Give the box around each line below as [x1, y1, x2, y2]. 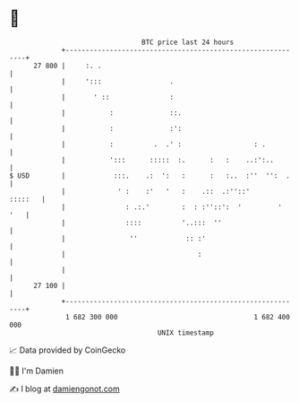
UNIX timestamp [157, 328, 215, 337]
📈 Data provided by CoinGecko [9, 345, 126, 355]
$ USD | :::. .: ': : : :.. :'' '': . [9, 171, 291, 180]
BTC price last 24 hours [141, 38, 235, 47]
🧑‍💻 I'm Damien [9, 365, 64, 376]
